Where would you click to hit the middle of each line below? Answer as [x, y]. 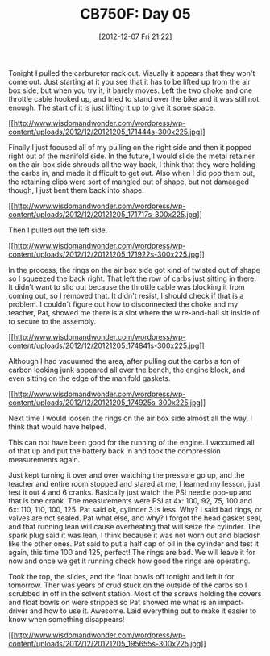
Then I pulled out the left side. [58, 230]
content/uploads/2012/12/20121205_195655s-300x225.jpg [105, 643]
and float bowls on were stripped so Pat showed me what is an [112, 602]
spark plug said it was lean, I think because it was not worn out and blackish [135, 535]
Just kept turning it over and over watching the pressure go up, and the [127, 475]
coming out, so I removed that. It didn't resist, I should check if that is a [126, 295]
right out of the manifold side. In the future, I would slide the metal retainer [132, 156]
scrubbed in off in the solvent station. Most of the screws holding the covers [135, 593]
